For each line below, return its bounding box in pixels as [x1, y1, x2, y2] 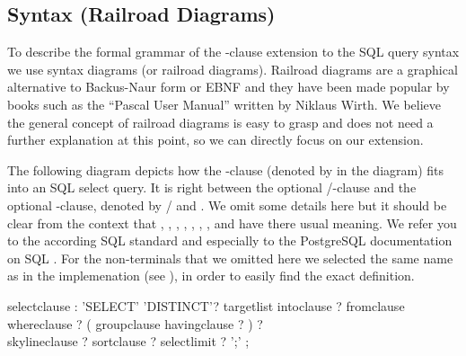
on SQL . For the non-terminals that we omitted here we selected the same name [7, 248, 453, 267]
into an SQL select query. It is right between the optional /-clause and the [7, 178, 417, 197]
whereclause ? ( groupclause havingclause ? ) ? [7, 314, 263, 333]
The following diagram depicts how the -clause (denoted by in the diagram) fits [7, 160, 444, 179]
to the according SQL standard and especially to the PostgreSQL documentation [7, 231, 453, 250]
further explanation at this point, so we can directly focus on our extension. [7, 130, 424, 149]
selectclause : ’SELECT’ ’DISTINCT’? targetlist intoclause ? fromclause [7, 296, 405, 315]
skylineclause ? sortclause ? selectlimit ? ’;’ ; [7, 332, 250, 351]
